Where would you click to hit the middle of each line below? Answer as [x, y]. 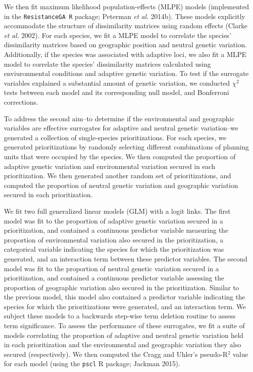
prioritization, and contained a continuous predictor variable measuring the [116, 230]
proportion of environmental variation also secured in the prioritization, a [114, 239]
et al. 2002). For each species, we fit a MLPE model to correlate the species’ [118, 35]
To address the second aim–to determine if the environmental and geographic [119, 118]
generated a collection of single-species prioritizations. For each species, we [115, 137]
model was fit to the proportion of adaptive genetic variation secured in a [114, 220]
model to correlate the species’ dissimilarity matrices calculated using [107, 64]
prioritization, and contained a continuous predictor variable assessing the [114, 278]
